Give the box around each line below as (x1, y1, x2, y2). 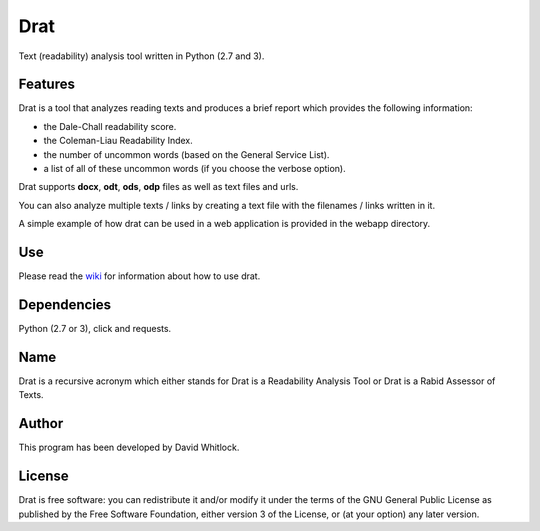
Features (18, 76, 75, 93)
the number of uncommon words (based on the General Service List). (43, 148, 330, 160)
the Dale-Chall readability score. (43, 120, 177, 132)
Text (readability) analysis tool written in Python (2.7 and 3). (18, 50, 265, 62)
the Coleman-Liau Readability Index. (43, 135, 194, 147)
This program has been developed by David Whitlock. (18, 441, 240, 454)
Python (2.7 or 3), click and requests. (18, 323, 172, 334)
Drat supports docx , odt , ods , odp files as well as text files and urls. (18, 181, 299, 193)
